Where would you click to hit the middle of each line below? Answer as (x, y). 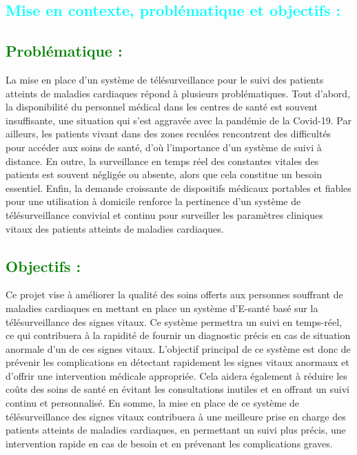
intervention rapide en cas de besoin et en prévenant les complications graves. (169, 443)
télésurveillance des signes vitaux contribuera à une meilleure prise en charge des (176, 416)
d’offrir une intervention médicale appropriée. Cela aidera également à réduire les (176, 375)
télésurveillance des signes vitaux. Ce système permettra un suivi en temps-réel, (174, 321)
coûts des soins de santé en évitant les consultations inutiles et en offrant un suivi (177, 389)
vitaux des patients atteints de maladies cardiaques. (115, 228)
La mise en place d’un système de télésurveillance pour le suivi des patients (165, 79)
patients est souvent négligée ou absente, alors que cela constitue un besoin (164, 174)
